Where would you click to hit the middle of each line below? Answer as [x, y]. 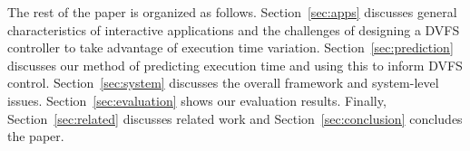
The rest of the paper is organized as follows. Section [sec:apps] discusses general [232, 12]
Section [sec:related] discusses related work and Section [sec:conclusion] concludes [235, 118]
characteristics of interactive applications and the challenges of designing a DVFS [234, 29]
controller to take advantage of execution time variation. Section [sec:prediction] [230, 47]
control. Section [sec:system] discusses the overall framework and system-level [223, 83]
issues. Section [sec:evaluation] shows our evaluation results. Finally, [197, 100]
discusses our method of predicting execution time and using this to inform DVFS [235, 65]
